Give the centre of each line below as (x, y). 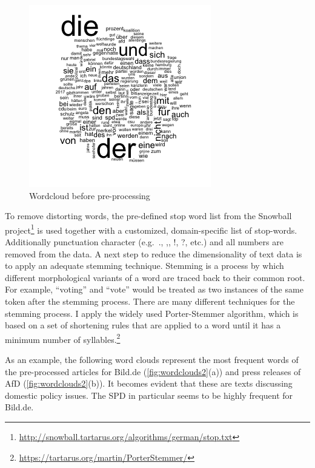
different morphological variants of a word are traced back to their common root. (155, 277)
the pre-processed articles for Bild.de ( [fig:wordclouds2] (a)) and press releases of (153, 371)
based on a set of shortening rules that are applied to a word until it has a (143, 325)
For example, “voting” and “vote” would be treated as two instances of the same (154, 289)
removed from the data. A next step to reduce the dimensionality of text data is (154, 253)
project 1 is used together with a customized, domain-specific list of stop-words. (151, 229)
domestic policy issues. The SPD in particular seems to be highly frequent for (149, 395)
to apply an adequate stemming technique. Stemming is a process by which (144, 266)
